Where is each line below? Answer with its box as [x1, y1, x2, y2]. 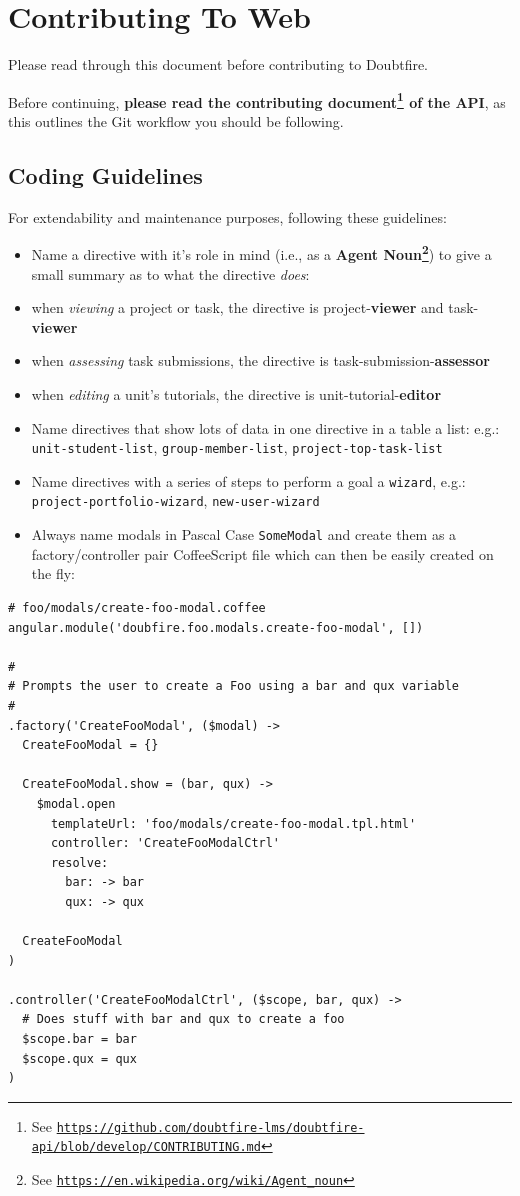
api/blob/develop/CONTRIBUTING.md [31, 1140, 261, 1155]
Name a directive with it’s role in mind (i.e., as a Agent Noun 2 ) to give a [31, 241, 492, 265]
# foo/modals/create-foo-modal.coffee [8, 600, 266, 615]
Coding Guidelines [8, 159, 203, 190]
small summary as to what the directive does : [31, 263, 310, 284]
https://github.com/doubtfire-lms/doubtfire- [56, 1120, 365, 1135]
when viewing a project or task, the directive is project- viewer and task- [31, 297, 479, 318]
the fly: [31, 563, 75, 584]
